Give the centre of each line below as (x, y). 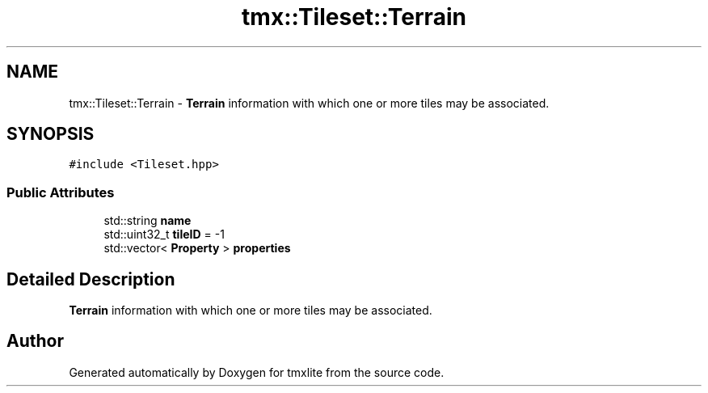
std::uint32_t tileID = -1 (164, 235)
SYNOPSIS (51, 134)
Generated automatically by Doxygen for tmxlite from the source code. (257, 372)
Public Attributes (61, 192)
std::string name (147, 221)
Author (35, 341)
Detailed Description (91, 279)
